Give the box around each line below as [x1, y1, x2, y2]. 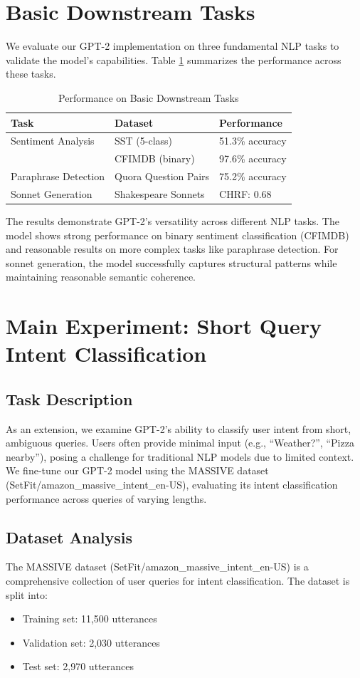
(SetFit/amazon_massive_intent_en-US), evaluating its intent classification [6, 477, 338, 492]
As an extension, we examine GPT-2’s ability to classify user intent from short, [6, 421, 351, 436]
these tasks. [6, 66, 56, 81]
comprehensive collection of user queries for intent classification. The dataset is [6, 573, 350, 588]
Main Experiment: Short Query [6, 311, 322, 340]
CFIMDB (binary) [115, 151, 195, 166]
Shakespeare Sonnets [115, 186, 205, 201]
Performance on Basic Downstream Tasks [58, 90, 239, 105]
